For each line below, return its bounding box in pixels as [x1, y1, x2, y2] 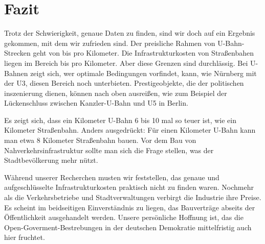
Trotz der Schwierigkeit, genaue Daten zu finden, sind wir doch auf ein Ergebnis [4, 28, 255, 38]
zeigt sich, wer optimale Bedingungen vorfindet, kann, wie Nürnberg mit [30, 67, 257, 78]
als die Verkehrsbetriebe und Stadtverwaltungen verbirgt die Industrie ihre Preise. [4, 192, 261, 203]
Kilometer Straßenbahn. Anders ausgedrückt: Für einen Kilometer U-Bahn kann [4, 125, 256, 135]
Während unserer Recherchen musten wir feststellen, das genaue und [4, 172, 219, 182]
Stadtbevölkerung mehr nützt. [4, 155, 98, 165]
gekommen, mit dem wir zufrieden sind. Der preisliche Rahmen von [4, 37, 215, 48]
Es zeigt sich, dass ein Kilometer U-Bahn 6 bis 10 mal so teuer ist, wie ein [4, 114, 236, 125]
